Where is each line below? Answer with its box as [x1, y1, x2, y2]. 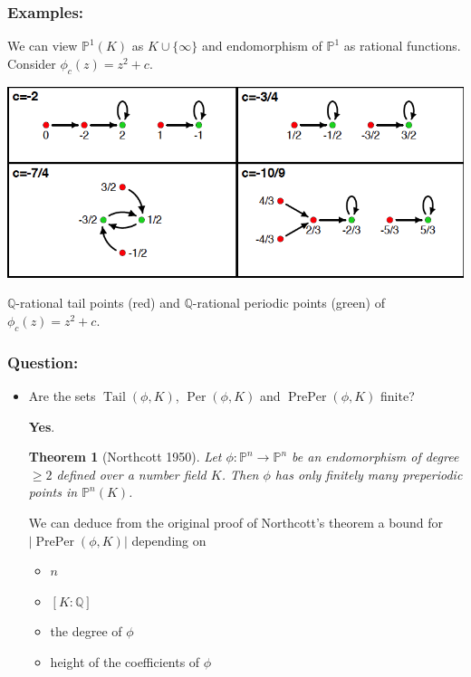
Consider [7, 53, 56, 72]
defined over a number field [56, 464, 207, 483]
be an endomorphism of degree [292, 447, 459, 466]
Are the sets [28, 386, 96, 405]
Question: [7, 350, 79, 373]
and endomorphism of [202, 36, 322, 55]
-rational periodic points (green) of [192, 293, 385, 312]
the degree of [50, 622, 122, 641]
